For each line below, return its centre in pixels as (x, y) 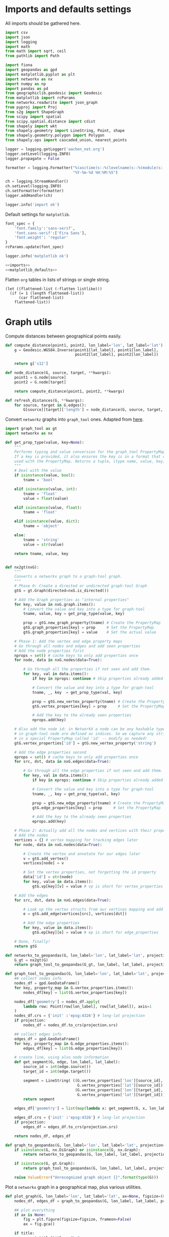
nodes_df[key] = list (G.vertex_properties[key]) (75, 992)
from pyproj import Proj (31, 107)
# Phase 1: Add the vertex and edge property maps (68, 641)
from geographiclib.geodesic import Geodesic (54, 93)
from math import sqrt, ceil (36, 51)
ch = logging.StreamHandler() (37, 182)
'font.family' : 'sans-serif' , (45, 228)
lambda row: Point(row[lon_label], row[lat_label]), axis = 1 (88, 1006)
